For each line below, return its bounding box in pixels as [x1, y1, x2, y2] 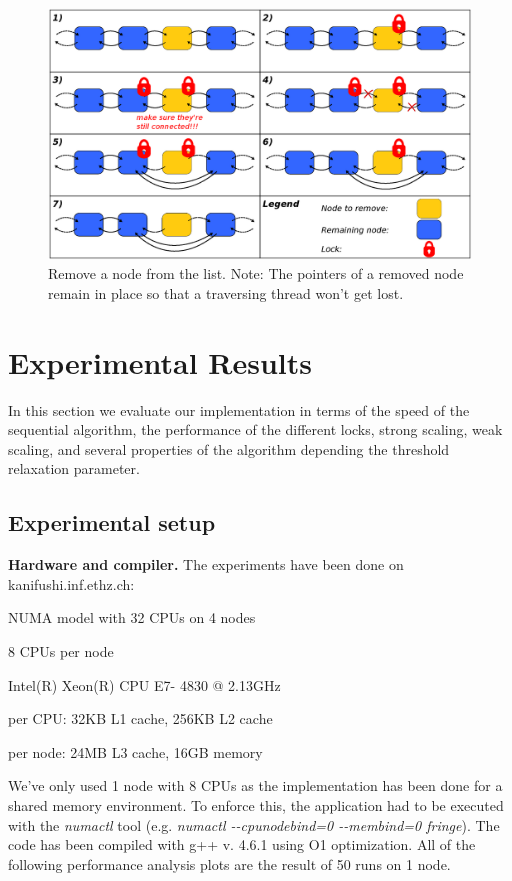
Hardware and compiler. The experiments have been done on [8, 554, 404, 575]
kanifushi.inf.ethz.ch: [8, 573, 135, 594]
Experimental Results [8, 341, 312, 382]
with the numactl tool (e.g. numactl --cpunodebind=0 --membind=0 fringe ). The [8, 814, 500, 835]
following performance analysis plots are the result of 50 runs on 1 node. [8, 853, 451, 874]
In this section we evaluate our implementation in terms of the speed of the [8, 399, 470, 420]
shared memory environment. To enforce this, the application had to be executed [8, 794, 504, 815]
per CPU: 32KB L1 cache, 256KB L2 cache [8, 708, 273, 729]
